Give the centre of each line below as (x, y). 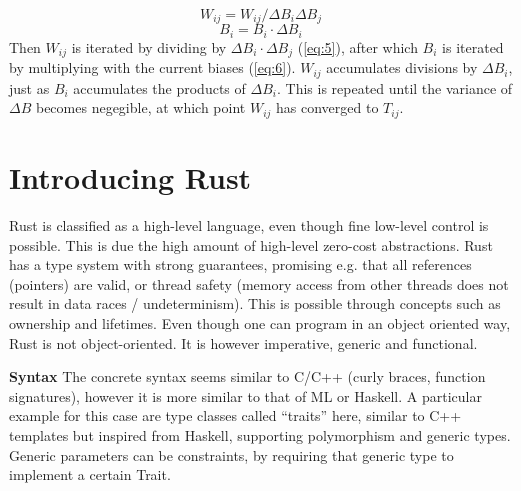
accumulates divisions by (402, 67)
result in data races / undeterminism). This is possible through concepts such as (255, 303)
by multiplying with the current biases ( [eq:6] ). (152, 67)
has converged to (327, 107)
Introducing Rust (130, 177)
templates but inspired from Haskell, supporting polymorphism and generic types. (260, 434)
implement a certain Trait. (90, 474)
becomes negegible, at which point (140, 107)
